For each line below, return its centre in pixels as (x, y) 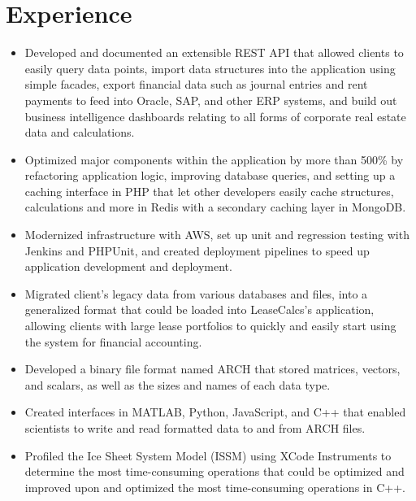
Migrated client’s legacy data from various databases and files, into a (196, 293)
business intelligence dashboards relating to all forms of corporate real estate (215, 116)
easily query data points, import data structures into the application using (210, 68)
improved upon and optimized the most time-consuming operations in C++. (215, 487)
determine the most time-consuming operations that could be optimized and (214, 471)
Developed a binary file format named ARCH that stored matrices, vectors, (212, 369)
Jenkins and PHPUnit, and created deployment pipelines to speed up (197, 250)
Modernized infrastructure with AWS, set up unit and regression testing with (217, 235)
